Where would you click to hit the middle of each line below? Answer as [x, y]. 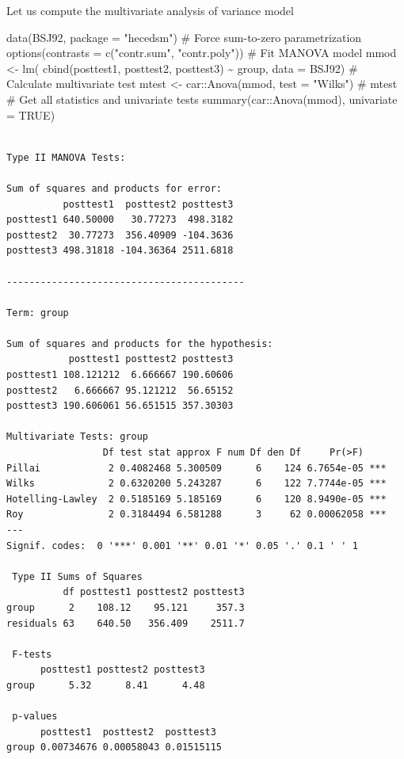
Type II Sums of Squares [77, 576]
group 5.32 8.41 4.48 [106, 685]
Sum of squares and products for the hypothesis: [140, 343]
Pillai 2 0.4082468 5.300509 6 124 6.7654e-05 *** [196, 468]
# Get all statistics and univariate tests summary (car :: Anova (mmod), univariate [202, 99]
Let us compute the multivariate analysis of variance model [150, 10]
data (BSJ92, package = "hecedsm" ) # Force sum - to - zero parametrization [184, 37]
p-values [35, 717]
